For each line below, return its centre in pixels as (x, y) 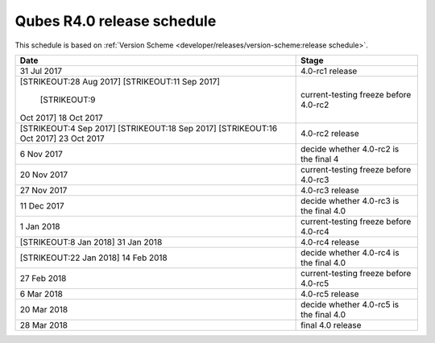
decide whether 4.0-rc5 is (350, 304)
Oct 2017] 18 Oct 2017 (62, 118)
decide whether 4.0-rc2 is (350, 149)
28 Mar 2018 (44, 324)
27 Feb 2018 (43, 278)
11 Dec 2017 (42, 205)
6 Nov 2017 (41, 154)
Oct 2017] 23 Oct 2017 (62, 138)
